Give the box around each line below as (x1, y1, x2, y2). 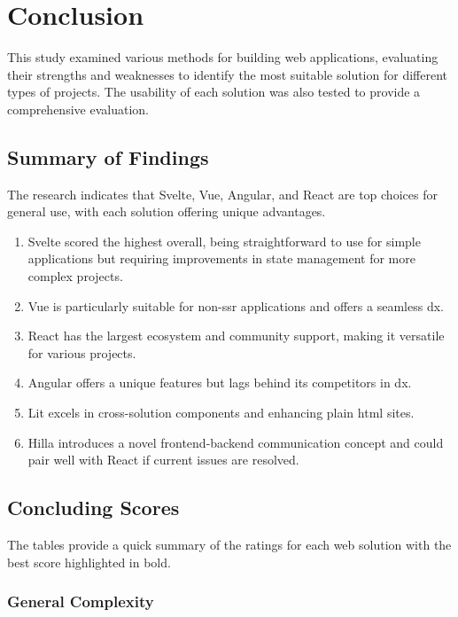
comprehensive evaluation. (7, 99, 149, 118)
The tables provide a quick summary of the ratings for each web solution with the (7, 535, 452, 554)
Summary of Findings (7, 143, 209, 170)
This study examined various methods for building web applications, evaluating (7, 48, 439, 66)
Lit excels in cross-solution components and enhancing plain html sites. (27, 403, 415, 422)
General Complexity (7, 590, 154, 613)
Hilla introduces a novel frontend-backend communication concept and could (27, 433, 444, 451)
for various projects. (27, 343, 136, 362)
